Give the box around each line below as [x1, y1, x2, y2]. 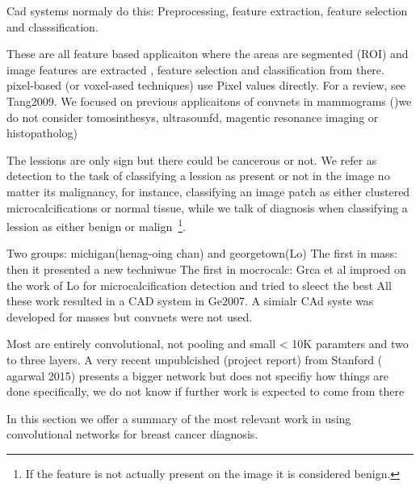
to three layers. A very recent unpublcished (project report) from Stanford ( [6, 351, 383, 367]
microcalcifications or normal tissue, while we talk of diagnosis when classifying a [6, 199, 408, 216]
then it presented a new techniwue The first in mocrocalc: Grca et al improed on [6, 260, 406, 277]
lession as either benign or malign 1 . [6, 216, 187, 234]
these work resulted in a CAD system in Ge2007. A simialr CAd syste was [6, 292, 374, 309]
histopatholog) [6, 124, 78, 141]
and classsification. [6, 18, 99, 35]
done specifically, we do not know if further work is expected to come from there [6, 383, 405, 400]
